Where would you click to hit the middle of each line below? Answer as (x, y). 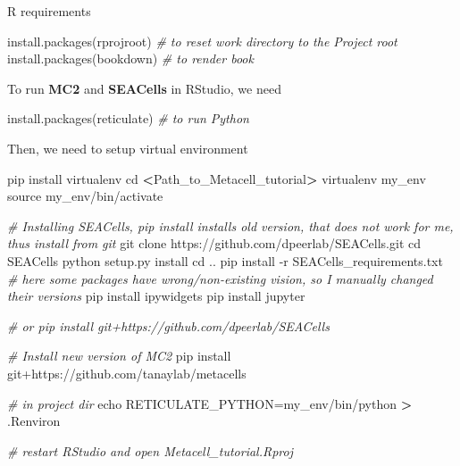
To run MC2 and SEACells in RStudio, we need (144, 88)
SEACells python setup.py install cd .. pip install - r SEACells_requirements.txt (225, 260)
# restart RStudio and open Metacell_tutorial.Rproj (150, 450)
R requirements (49, 11)
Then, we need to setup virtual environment (128, 148)
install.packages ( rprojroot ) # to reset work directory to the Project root (202, 41)
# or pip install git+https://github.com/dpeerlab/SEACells (168, 325)
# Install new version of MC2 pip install (119, 356)
